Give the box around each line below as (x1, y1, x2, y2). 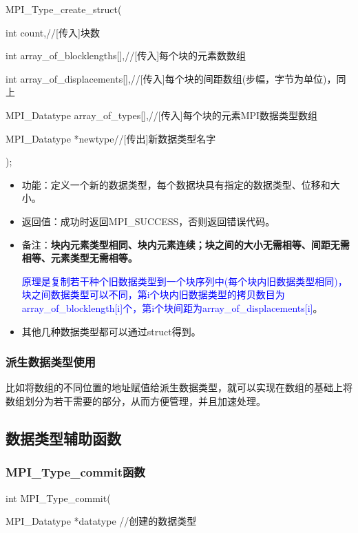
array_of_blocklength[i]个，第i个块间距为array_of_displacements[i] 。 (21, 300, 323, 315)
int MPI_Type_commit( (6, 490, 111, 505)
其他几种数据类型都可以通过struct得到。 (21, 324, 201, 338)
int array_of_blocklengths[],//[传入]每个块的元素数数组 (6, 48, 246, 63)
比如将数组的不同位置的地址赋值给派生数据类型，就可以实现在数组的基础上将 (6, 380, 352, 395)
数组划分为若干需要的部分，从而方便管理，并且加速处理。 (6, 393, 266, 408)
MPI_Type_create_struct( (6, 2, 122, 16)
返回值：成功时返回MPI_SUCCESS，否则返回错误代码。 (21, 213, 275, 228)
